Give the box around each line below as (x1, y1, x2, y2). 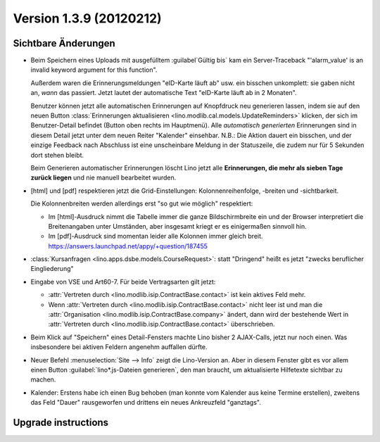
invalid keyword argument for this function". (30, 65, 158, 74)
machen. (30, 375, 56, 384)
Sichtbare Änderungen (13, 37, 115, 49)
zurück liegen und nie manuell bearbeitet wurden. (30, 173, 177, 182)
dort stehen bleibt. (30, 151, 84, 159)
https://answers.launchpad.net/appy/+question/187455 (48, 241, 208, 250)
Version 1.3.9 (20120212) (13, 11, 162, 26)
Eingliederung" (30, 265, 74, 273)
